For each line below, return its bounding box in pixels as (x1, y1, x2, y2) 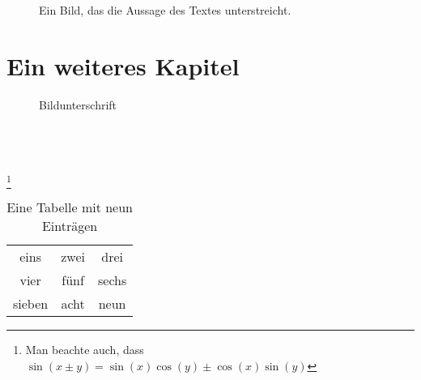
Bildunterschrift (39, 96, 117, 113)
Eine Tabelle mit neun (6, 198, 134, 217)
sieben (13, 294, 49, 314)
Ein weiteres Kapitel (6, 49, 240, 82)
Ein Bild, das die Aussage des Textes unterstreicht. (39, 2, 291, 18)
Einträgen (41, 216, 98, 236)
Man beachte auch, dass (25, 341, 144, 358)
